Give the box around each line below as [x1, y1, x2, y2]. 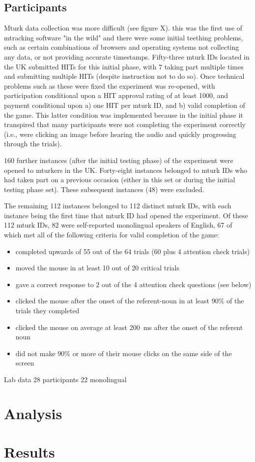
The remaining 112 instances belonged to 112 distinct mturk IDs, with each [4, 200, 231, 211]
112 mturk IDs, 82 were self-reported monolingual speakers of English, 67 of [4, 220, 232, 230]
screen [15, 358, 34, 368]
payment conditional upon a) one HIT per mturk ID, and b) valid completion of [4, 99, 245, 110]
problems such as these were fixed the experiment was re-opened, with [4, 80, 215, 91]
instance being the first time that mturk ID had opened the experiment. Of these [4, 210, 248, 220]
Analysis [4, 403, 62, 423]
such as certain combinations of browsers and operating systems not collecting [4, 42, 239, 52]
